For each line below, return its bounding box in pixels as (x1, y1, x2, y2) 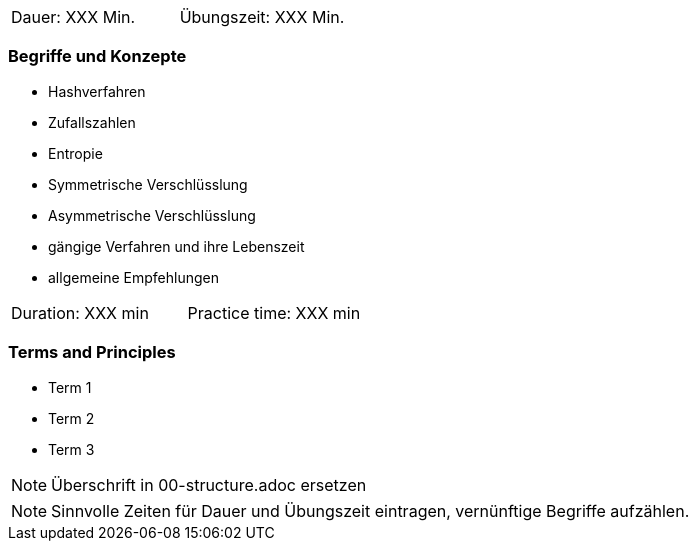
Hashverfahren (48, 82, 146, 100)
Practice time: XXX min (187, 302, 361, 323)
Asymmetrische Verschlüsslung (48, 206, 256, 224)
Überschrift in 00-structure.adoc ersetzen (51, 474, 367, 495)
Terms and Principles (8, 342, 176, 363)
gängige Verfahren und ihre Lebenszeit (48, 237, 305, 255)
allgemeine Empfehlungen (48, 268, 220, 286)
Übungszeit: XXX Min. (179, 7, 345, 27)
